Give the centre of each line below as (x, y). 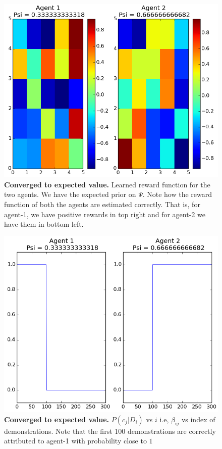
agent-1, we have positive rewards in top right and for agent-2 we (105, 214)
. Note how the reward (177, 194)
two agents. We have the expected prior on (70, 194)
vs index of (198, 419)
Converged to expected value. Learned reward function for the (107, 184)
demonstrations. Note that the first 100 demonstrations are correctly (110, 431)
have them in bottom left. (44, 224)
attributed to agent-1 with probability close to (75, 441)
